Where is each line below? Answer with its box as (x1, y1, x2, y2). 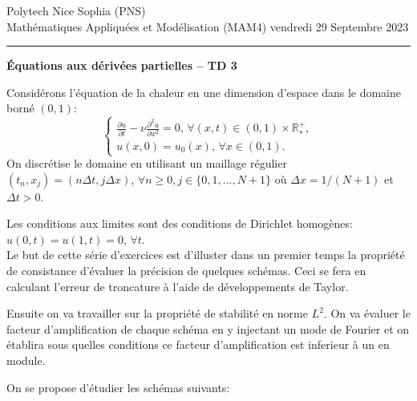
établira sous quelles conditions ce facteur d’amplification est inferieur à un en (6, 336, 390, 353)
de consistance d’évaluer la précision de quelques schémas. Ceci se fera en (6, 262, 366, 278)
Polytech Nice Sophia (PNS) (6, 2, 146, 18)
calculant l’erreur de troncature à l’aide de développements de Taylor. (6, 277, 349, 294)
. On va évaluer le (323, 305, 411, 322)
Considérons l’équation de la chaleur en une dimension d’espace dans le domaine (6, 83, 402, 100)
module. (6, 351, 46, 368)
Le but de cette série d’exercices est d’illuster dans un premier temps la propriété (6, 246, 405, 263)
